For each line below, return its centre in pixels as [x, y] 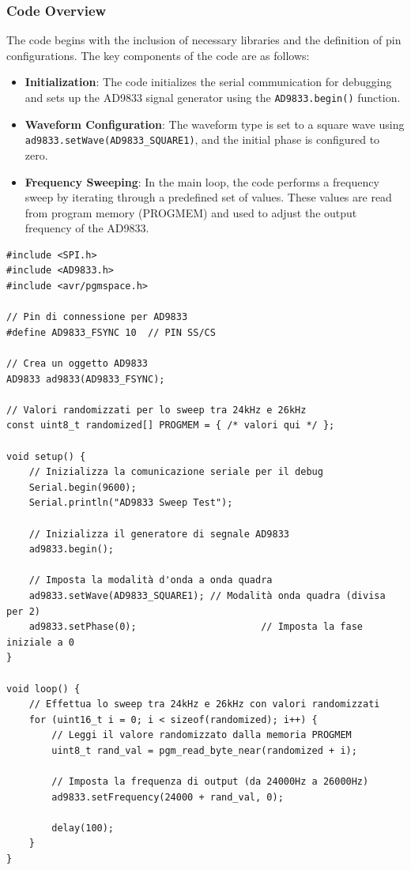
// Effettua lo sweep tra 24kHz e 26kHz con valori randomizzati [204, 704]
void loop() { [43, 689]
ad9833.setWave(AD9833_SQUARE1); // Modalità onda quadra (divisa [207, 595]
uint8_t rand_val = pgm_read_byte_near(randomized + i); [204, 750]
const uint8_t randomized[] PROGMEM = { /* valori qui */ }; [171, 426]
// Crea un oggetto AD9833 [77, 364]
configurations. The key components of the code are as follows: [158, 55]
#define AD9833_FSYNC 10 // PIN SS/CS [111, 332]
